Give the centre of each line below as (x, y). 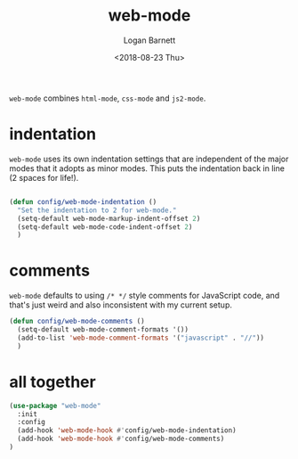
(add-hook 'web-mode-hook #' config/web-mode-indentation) (127, 430)
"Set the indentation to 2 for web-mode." (97, 210)
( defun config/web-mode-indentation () (83, 201)
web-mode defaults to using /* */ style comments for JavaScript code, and (145, 296)
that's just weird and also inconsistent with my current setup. (121, 305)
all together (52, 382)
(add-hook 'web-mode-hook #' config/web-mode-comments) (121, 439)
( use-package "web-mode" (55, 406)
